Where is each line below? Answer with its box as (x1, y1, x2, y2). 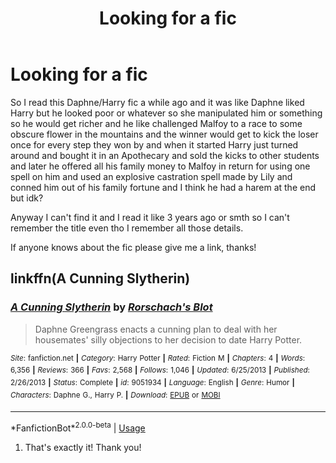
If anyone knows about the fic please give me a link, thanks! (10, 241, 257, 253)
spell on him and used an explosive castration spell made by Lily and (10, 170, 293, 182)
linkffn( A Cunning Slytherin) (10, 270, 191, 287)
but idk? (10, 192, 44, 204)
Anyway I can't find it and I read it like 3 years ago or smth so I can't (10, 211, 290, 223)
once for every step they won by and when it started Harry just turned (10, 138, 299, 151)
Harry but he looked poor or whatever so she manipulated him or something (10, 107, 323, 119)
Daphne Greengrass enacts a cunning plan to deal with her (34, 323, 278, 335)
